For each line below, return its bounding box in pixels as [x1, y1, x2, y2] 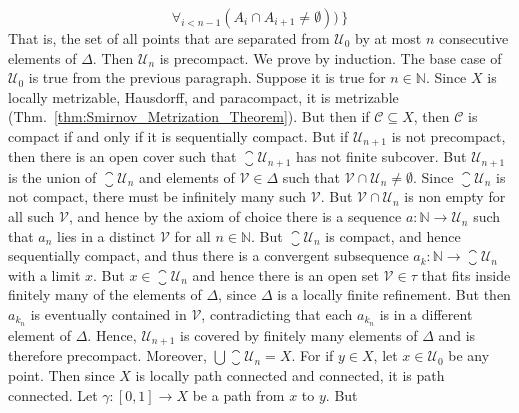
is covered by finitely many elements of [180, 324, 418, 345]
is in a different [379, 304, 473, 325]
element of [8, 324, 71, 345]
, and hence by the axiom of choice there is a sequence [68, 206, 402, 227]
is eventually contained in [30, 304, 187, 325]
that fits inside [421, 264, 511, 285]
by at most [355, 28, 422, 48]
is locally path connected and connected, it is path [135, 364, 445, 385]
